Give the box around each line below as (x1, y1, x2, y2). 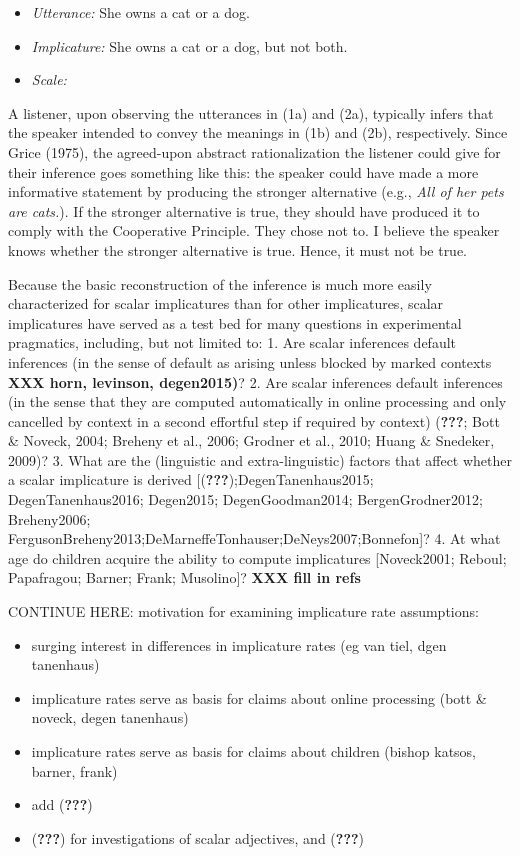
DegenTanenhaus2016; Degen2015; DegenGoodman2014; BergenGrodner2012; (8, 489, 483, 510)
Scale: (31, 69, 67, 90)
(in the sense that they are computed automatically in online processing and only (8, 391, 507, 412)
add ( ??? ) (31, 794, 93, 815)
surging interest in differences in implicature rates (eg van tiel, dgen (31, 634, 447, 655)
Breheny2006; (8, 508, 91, 529)
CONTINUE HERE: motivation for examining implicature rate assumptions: (8, 601, 479, 622)
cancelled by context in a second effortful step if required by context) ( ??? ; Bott (8, 410, 500, 431)
